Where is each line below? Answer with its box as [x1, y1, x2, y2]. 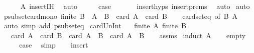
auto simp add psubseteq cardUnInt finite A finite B [4, 20, 186, 31]
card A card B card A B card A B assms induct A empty [11, 30, 246, 40]
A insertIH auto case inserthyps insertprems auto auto [20, 1, 250, 11]
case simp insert [19, 40, 88, 50]
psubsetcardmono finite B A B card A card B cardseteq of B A [4, 10, 238, 21]
